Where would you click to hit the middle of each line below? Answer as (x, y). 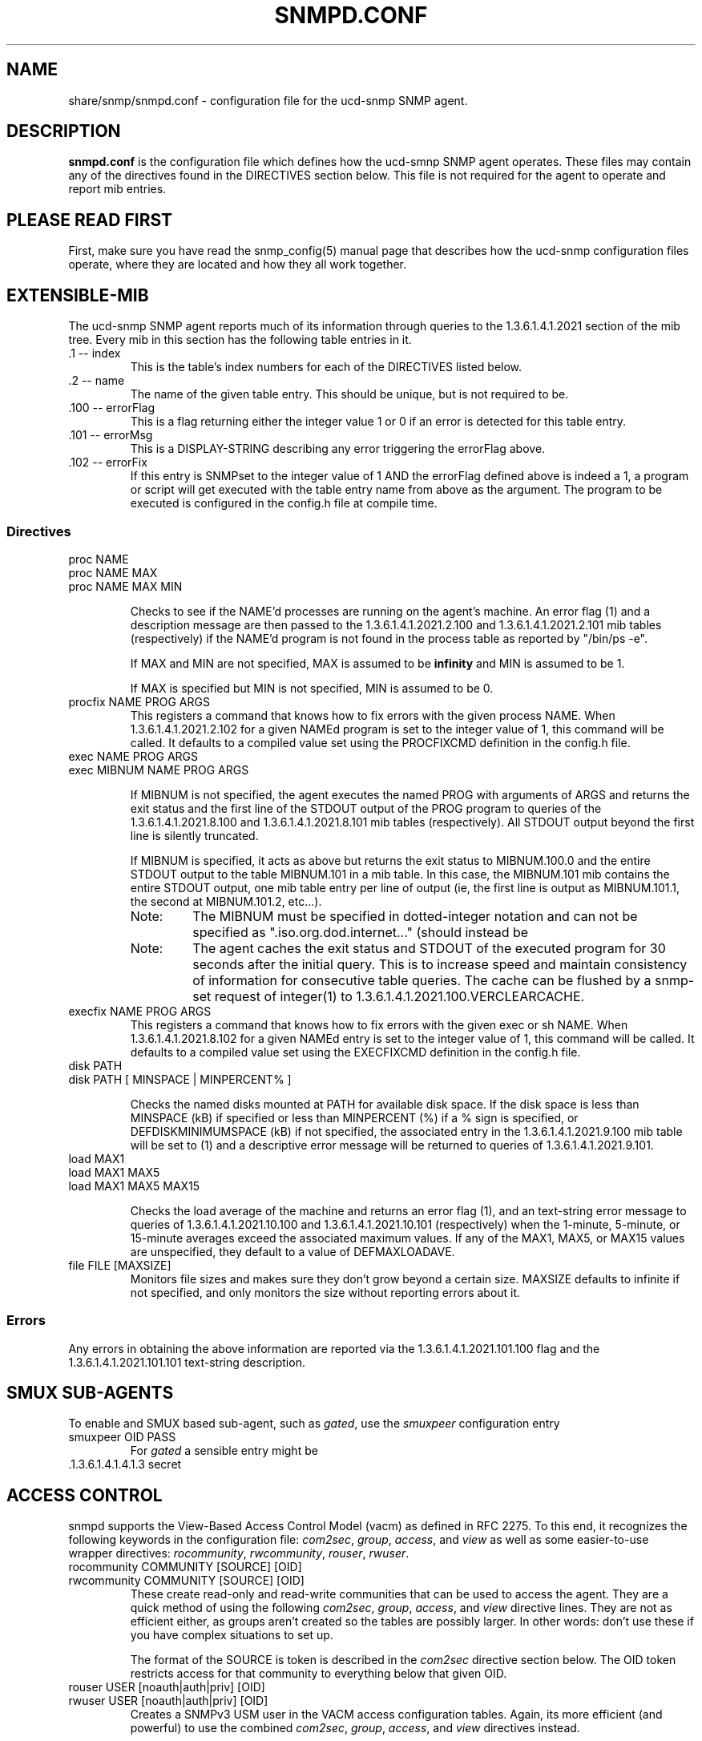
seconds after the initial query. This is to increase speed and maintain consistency (440, 964)
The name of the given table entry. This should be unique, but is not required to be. (349, 394)
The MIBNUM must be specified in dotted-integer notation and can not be (415, 916)
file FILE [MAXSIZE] (120, 1265)
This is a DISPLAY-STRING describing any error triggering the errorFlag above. (338, 449)
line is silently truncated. (194, 835)
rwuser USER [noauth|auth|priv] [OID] (168, 1701)
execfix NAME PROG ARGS (140, 1011)
